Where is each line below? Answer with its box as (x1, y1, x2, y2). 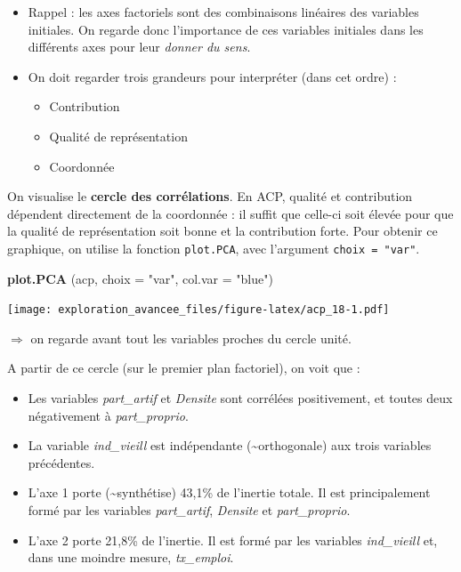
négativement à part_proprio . (28, 406, 189, 424)
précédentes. (28, 453, 95, 471)
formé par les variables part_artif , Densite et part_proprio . (28, 501, 351, 519)
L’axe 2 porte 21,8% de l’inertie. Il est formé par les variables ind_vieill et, (28, 530, 438, 549)
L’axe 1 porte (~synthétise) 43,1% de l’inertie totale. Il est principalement (28, 483, 431, 502)
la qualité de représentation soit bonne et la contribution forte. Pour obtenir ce (7, 222, 438, 240)
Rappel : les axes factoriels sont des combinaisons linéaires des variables (28, 3, 419, 20)
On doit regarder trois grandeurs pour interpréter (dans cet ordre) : (28, 67, 397, 85)
